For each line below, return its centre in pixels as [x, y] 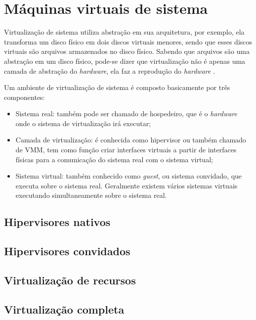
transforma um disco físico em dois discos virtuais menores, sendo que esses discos [128, 41]
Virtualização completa [64, 309]
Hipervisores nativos [57, 222]
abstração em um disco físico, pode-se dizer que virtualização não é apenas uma [125, 61]
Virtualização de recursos [70, 280]
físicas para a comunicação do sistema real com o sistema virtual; [114, 159]
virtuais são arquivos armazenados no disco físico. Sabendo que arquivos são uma [127, 51]
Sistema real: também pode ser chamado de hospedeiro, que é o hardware [127, 114]
